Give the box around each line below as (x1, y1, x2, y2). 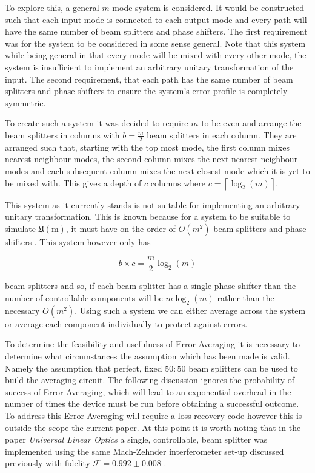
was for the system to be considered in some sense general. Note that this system (5, 36, 306, 49)
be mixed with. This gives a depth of (5, 176, 142, 189)
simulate (5, 222, 36, 234)
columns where (150, 176, 206, 189)
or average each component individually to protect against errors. (5, 317, 248, 330)
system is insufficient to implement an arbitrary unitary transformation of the (5, 60, 294, 73)
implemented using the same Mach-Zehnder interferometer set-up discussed (5, 444, 284, 457)
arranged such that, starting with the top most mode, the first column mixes (5, 140, 290, 153)
